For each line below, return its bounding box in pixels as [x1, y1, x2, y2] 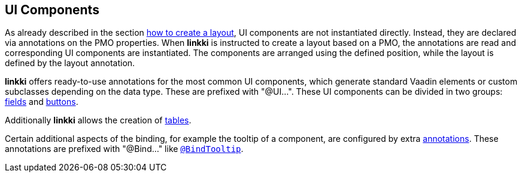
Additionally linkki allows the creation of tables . [5, 115, 192, 126]
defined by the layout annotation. [5, 58, 135, 69]
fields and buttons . [5, 97, 78, 107]
